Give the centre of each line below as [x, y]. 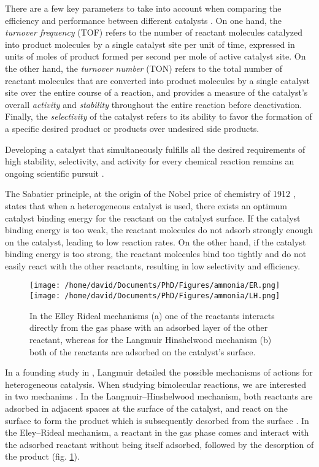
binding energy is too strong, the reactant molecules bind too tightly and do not [156, 254]
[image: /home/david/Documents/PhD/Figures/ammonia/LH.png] [155, 296]
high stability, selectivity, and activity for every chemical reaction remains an [150, 161]
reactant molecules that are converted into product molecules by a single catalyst [158, 80]
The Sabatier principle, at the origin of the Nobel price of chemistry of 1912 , [150, 194]
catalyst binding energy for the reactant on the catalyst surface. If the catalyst [153, 218]
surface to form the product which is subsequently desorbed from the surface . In [157, 420]
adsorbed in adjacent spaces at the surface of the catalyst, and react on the [146, 408]
